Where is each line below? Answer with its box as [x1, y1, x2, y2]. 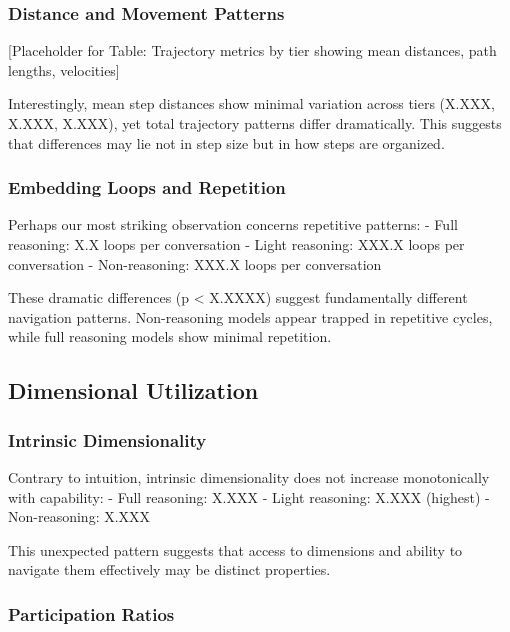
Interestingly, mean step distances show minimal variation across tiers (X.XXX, [8, 93, 495, 114]
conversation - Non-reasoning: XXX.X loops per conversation [8, 253, 382, 274]
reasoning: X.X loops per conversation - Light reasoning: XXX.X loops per [8, 234, 465, 254]
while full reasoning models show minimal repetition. [8, 326, 332, 347]
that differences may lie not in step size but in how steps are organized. [8, 132, 445, 153]
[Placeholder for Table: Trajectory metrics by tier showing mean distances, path [8, 40, 497, 61]
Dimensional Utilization [8, 375, 259, 406]
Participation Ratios [8, 601, 175, 626]
